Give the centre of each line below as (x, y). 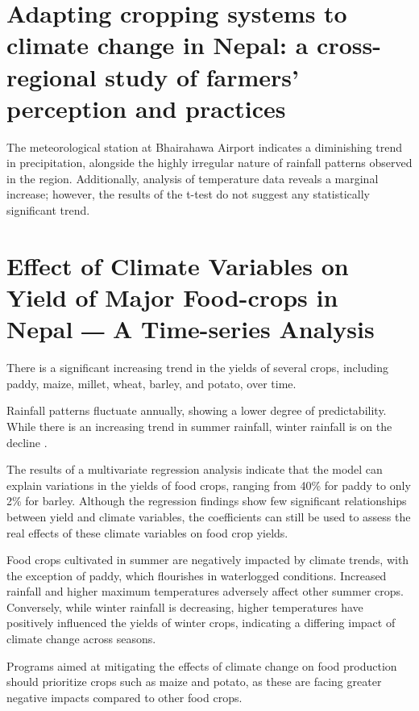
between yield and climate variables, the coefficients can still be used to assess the (209, 516)
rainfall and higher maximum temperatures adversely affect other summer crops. (205, 591)
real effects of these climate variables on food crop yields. (147, 532)
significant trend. (48, 210)
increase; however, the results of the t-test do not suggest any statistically (189, 194)
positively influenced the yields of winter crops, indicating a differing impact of (201, 623)
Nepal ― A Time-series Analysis (191, 329)
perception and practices (146, 108)
